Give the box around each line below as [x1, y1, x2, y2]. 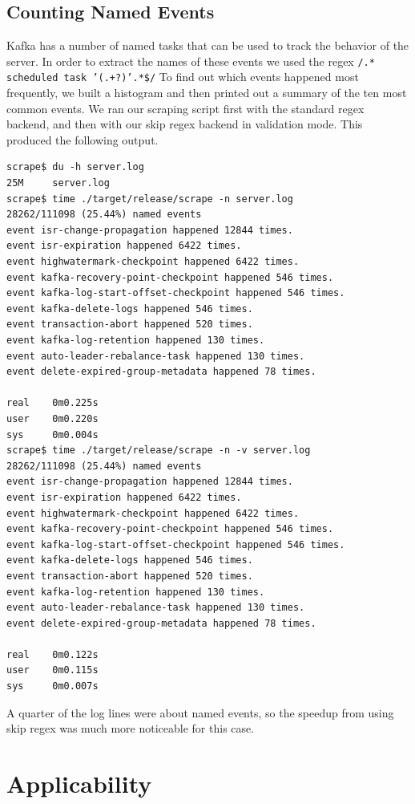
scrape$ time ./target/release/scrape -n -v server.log [6, 445, 311, 457]
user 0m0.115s [6, 664, 99, 676]
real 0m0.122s [6, 648, 99, 660]
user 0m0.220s [6, 412, 99, 424]
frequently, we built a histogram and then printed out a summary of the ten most [6, 84, 407, 101]
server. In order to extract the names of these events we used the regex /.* [6, 52, 375, 69]
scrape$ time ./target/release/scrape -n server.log [6, 193, 293, 205]
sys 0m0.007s [6, 680, 99, 692]
